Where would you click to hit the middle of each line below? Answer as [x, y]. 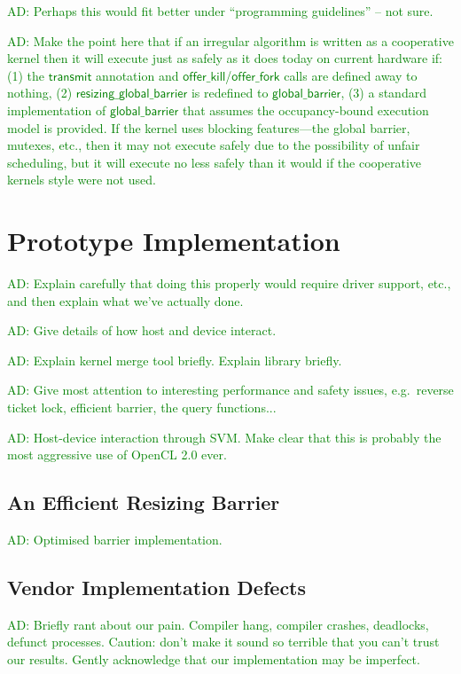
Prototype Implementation [174, 241]
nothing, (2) [40, 93]
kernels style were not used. [82, 180]
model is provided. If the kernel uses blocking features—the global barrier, [209, 127]
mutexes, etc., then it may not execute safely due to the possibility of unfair [214, 145]
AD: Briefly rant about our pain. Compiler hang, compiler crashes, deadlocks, [218, 624]
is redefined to [230, 93]
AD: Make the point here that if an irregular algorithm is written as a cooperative [230, 40]
